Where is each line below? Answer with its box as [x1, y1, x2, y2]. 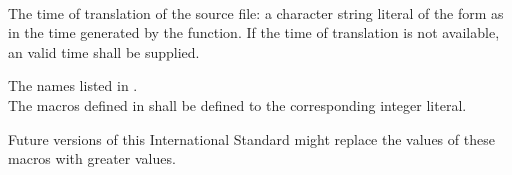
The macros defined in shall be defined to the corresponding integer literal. [8, 94, 467, 115]
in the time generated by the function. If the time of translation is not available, [8, 22, 500, 43]
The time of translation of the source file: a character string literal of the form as [8, 2, 504, 23]
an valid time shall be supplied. [8, 41, 200, 62]
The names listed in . [8, 75, 138, 96]
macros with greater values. [8, 148, 176, 169]
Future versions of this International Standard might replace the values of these [8, 128, 495, 149]
